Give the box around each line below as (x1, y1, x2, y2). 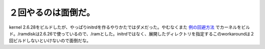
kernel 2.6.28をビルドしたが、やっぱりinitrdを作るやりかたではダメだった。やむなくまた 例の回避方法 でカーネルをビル (9, 24, 250, 30)
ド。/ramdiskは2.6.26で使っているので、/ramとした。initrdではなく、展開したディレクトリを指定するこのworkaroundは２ (9, 31, 255, 36)
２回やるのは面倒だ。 (9, 7, 95, 18)
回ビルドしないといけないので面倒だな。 (9, 38, 91, 44)
